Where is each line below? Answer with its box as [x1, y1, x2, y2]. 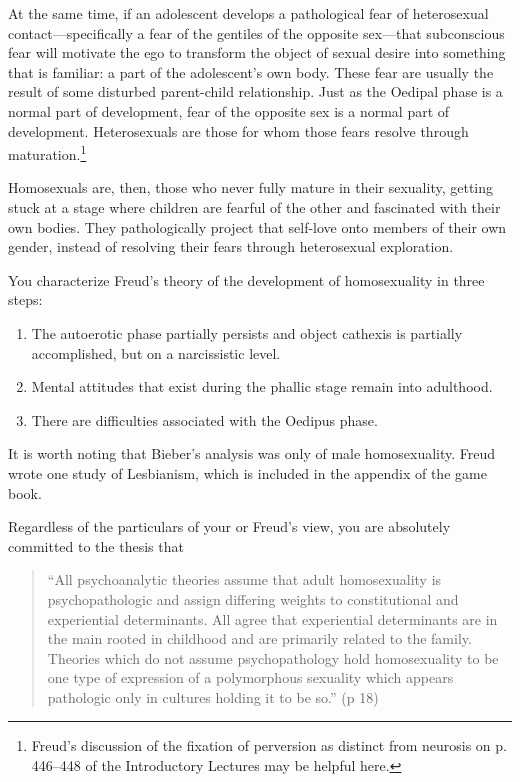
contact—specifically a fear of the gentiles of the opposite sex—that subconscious [8, 22, 505, 43]
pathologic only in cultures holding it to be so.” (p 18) [47, 686, 379, 707]
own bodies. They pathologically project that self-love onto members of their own [8, 216, 507, 237]
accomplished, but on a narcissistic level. [31, 342, 281, 363]
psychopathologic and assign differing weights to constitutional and [47, 588, 459, 609]
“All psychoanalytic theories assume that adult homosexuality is [47, 569, 442, 590]
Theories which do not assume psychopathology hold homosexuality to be [47, 647, 499, 668]
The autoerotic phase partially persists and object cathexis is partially [31, 322, 463, 343]
